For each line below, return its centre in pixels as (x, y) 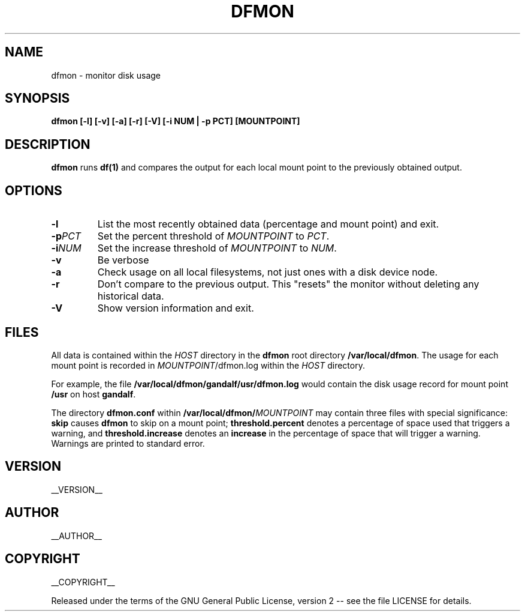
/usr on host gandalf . (93, 394)
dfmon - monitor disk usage (106, 75)
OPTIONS (34, 190)
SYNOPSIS (37, 98)
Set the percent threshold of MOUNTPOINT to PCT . (213, 236)
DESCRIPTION (48, 144)
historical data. (131, 296)
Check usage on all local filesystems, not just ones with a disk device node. (268, 272)
